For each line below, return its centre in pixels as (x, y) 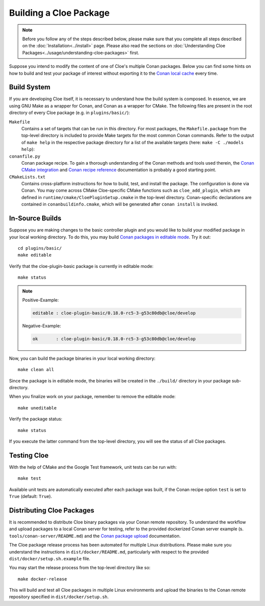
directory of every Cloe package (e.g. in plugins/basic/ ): (69, 113)
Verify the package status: (36, 419)
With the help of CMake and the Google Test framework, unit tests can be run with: (93, 467)
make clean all (36, 370)
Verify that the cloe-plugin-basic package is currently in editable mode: (81, 266)
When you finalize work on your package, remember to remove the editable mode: (93, 397)
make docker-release (42, 579)
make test (29, 478)
